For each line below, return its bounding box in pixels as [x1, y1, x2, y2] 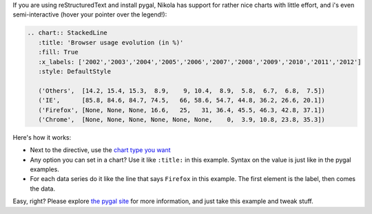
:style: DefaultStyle [38, 67, 112, 75]
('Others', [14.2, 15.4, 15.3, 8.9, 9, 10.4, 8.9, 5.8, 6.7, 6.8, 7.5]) [38, 87, 325, 94]
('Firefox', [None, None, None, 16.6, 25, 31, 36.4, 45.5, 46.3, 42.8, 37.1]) [38, 106, 325, 114]
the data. [30, 184, 55, 193]
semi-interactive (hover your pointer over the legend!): [12, 10, 167, 19]
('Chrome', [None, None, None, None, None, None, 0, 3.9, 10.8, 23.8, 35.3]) [38, 116, 325, 123]
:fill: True [38, 48, 79, 56]
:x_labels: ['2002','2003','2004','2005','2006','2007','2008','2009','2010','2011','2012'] [38, 58, 362, 65]
